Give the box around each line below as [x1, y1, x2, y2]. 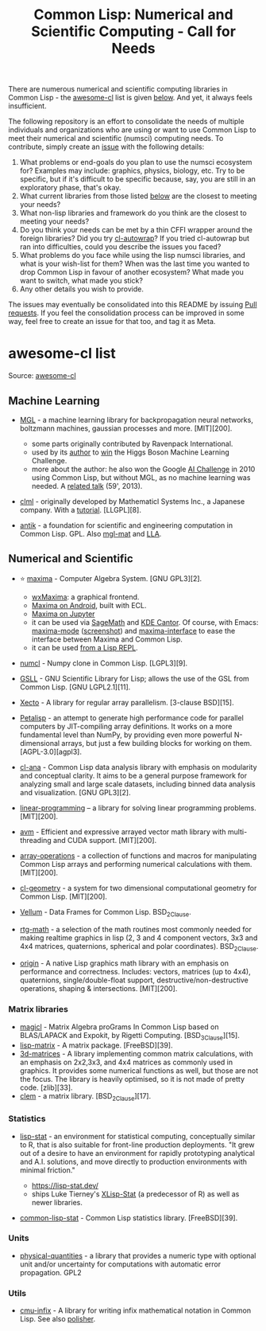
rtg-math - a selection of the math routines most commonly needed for [19, 924, 253, 934]
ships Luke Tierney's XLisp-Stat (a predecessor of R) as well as [31, 1189, 240, 1199]
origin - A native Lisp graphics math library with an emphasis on [19, 958, 229, 968]
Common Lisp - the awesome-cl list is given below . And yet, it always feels [8, 93, 253, 103]
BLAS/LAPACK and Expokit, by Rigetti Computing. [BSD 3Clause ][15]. [19, 1030, 241, 1042]
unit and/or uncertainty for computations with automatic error [19, 1259, 221, 1269]
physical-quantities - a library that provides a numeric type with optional [19, 1251, 256, 1260]
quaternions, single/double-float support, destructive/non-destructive [19, 975, 249, 985]
